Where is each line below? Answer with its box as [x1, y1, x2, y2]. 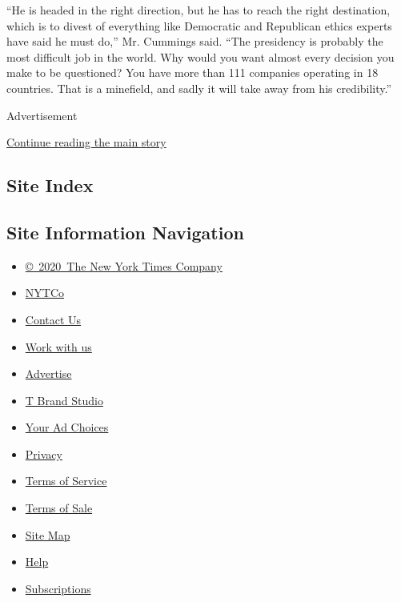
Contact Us [25, 311, 82, 327]
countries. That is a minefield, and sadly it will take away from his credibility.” [6, 79, 392, 96]
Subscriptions [25, 580, 91, 596]
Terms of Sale [25, 500, 93, 516]
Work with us [25, 338, 92, 355]
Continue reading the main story [6, 134, 166, 150]
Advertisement [6, 106, 78, 123]
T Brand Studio [25, 391, 103, 408]
